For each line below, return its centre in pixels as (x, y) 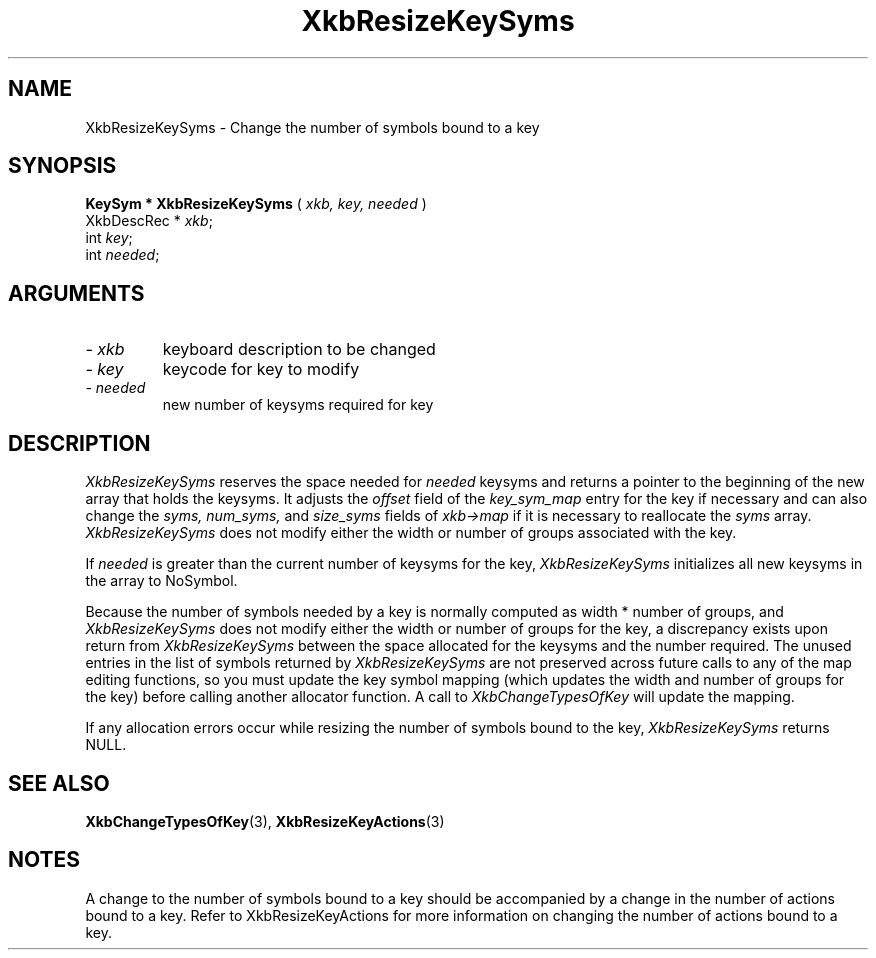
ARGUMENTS (76, 293)
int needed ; (122, 255)
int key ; (109, 238)
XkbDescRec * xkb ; (149, 221)
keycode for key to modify (261, 369)
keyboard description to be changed (299, 349)
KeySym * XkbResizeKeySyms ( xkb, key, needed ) (256, 204)
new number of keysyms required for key (298, 405)
